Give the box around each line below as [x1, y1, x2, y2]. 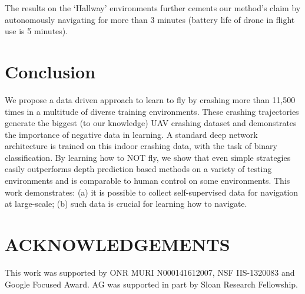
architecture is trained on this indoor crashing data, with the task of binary [5, 140, 277, 152]
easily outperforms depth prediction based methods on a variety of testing [5, 163, 272, 175]
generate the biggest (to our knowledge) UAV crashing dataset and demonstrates [5, 117, 297, 129]
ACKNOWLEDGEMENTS [5, 232, 230, 256]
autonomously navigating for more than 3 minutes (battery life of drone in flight [5, 13, 295, 25]
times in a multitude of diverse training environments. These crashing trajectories [5, 105, 299, 117]
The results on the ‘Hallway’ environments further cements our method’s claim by [5, 2, 301, 14]
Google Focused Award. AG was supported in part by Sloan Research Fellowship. [5, 278, 298, 290]
